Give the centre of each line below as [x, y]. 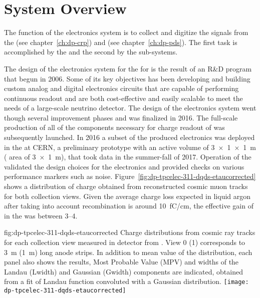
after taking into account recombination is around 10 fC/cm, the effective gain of [129, 206]
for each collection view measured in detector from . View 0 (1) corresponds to [125, 242]
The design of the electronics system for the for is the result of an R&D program [128, 68]
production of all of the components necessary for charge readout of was [114, 127]
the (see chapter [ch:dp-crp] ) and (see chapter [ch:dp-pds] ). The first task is [121, 42]
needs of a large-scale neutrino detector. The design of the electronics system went [130, 108]
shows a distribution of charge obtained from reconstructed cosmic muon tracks [126, 186]
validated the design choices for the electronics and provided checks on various [124, 166]
